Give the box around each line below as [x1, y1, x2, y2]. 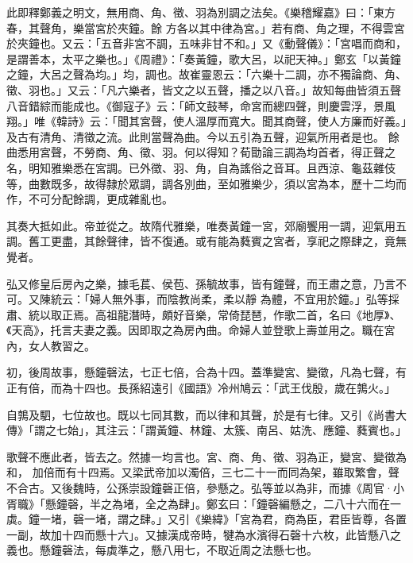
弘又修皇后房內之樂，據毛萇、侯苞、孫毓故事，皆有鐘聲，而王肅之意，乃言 [6, 275, 396, 291]
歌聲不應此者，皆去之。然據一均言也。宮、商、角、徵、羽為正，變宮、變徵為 [6, 448, 407, 465]
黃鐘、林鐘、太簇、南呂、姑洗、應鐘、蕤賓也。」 [156, 422, 407, 438]
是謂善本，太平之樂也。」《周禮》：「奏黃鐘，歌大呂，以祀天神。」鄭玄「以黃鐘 [6, 50, 401, 67]
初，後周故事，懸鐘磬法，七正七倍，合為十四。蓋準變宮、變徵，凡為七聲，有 [6, 364, 407, 380]
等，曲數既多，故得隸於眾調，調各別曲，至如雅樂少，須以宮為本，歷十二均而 [6, 175, 407, 191]
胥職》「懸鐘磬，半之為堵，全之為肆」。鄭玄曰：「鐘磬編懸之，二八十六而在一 [6, 495, 401, 511]
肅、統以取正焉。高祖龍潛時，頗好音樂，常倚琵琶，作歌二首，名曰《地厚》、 [6, 306, 401, 322]
